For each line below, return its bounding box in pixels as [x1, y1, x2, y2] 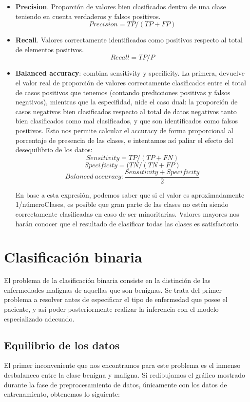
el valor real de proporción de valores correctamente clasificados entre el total [15, 77, 246, 87]
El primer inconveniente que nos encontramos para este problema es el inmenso [4, 360, 241, 370]
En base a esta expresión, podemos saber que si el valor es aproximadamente [15, 189, 245, 200]
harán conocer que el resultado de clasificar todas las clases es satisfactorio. [15, 218, 240, 228]
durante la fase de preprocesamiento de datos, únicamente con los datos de [4, 379, 227, 389]
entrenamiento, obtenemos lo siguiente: [4, 389, 120, 399]
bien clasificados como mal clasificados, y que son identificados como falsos [15, 116, 238, 126]
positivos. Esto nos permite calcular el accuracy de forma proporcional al [15, 125, 233, 135]
